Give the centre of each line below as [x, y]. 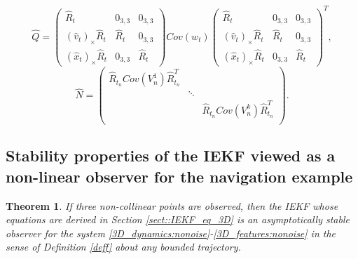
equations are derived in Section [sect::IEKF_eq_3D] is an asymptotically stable [178, 219]
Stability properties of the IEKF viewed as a [171, 155]
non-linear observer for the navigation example [179, 176]
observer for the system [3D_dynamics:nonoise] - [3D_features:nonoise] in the [171, 233]
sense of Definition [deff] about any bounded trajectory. [123, 247]
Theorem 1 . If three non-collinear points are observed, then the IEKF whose [172, 205]
